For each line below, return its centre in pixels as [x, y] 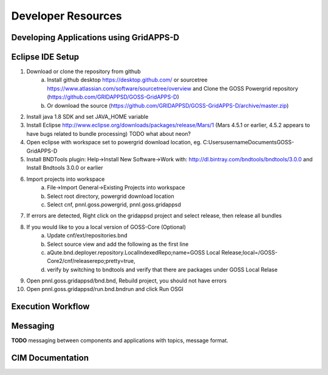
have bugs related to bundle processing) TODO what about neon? [109, 133]
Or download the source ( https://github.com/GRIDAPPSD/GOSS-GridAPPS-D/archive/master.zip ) [168, 105]
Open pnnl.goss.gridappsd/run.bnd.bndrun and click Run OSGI [105, 289]
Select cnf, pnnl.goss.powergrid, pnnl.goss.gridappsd [114, 205]
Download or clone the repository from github [84, 72]
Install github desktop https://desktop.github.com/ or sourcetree [127, 80]
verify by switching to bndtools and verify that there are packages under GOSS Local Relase [162, 269]
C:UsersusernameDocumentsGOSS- [248, 142]
